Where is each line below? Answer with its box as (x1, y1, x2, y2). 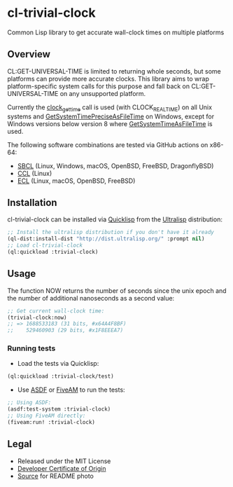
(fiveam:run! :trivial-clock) (7, 418, 96, 425)
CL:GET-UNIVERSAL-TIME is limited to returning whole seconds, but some (7, 67, 222, 75)
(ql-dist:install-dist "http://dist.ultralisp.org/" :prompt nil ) (7, 235, 205, 242)
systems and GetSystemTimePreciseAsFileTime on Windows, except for (7, 112, 215, 121)
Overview (7, 48, 51, 60)
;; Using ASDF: (7, 399, 52, 406)
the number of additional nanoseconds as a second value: (7, 294, 175, 302)
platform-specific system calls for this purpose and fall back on (7, 82, 190, 90)
